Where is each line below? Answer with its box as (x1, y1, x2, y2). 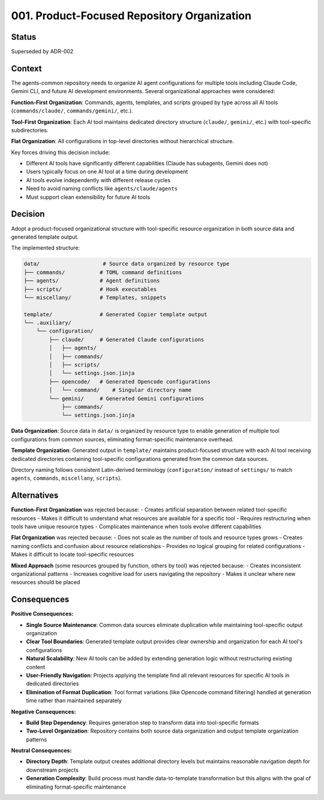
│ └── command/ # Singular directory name (49, 386, 192, 394)
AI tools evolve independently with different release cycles (26, 176, 171, 183)
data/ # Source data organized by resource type (23, 260, 230, 267)
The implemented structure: (11, 244, 80, 252)
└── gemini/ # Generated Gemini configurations (49, 395, 205, 402)
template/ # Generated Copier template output (23, 311, 208, 318)
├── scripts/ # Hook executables (23, 285, 157, 293)
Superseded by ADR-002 (11, 48, 74, 55)
